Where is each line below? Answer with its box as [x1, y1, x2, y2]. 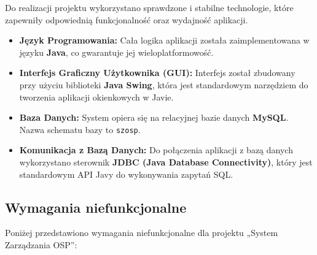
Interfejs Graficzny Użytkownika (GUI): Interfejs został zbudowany [19, 66, 295, 79]
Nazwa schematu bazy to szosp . [19, 123, 141, 135]
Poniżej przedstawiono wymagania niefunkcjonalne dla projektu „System [5, 226, 278, 239]
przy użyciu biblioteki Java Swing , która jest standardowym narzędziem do [19, 78, 308, 91]
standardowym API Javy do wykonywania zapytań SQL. [19, 167, 233, 180]
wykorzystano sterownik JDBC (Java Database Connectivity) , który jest [19, 156, 313, 168]
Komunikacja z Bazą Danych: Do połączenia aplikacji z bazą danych [19, 143, 293, 156]
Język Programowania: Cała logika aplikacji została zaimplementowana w [19, 34, 310, 47]
